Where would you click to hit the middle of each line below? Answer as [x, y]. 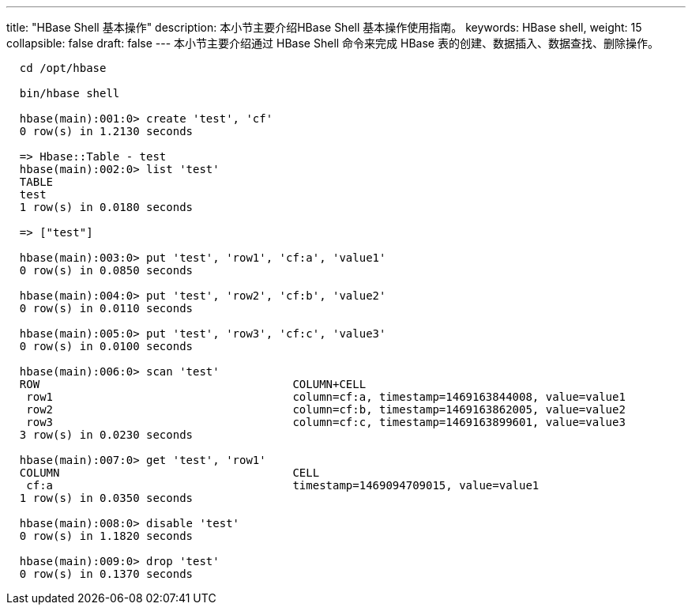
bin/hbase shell [70, 93]
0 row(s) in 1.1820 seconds [106, 536]
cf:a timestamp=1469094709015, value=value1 [283, 485]
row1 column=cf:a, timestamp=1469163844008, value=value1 [326, 397]
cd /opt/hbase [63, 68]
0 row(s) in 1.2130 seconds [106, 131]
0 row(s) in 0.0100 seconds [106, 346]
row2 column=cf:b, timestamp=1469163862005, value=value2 [326, 409]
